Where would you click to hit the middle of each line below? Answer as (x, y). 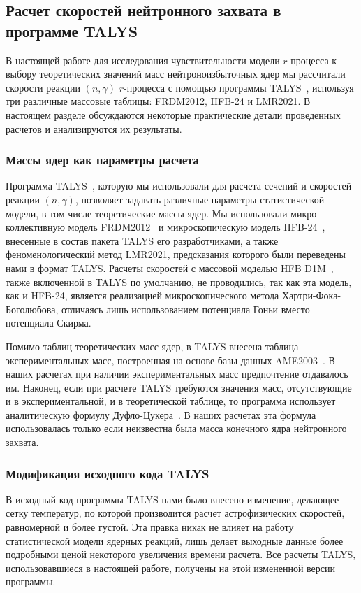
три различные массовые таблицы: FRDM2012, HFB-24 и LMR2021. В (158, 101)
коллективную (35, 227)
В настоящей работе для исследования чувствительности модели (143, 60)
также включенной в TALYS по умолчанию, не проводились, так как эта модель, (179, 281)
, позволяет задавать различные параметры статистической (200, 199)
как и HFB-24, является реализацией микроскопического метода (142, 295)
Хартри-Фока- (311, 295)
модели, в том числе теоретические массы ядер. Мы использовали (147, 213)
